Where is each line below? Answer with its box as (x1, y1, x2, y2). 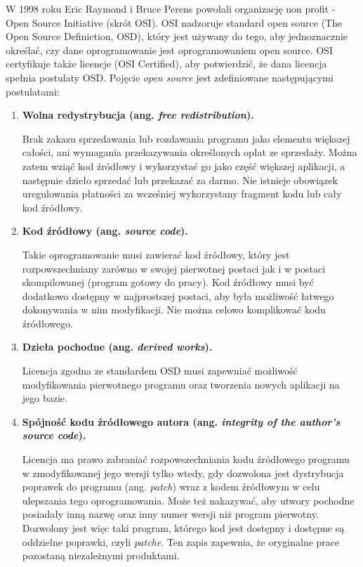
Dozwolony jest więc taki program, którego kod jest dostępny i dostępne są (22, 521, 345, 535)
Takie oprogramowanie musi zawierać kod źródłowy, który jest (22, 247, 290, 261)
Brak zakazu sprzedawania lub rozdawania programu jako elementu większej (22, 131, 350, 145)
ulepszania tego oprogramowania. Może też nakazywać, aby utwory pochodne (22, 493, 355, 507)
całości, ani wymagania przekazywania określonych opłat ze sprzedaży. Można (22, 145, 357, 159)
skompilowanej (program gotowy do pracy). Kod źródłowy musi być (22, 275, 314, 289)
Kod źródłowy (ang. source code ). (22, 223, 188, 238)
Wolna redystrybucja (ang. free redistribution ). (22, 107, 254, 122)
